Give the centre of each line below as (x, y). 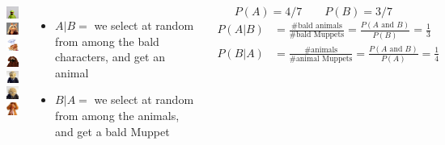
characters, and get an (110, 57)
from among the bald (107, 41)
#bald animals (317, 26)
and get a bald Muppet (112, 131)
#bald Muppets (317, 35)
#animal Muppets (321, 59)
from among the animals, (117, 115)
